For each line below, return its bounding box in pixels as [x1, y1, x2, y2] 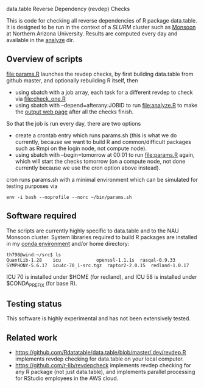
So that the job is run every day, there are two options [6, 120, 141, 127]
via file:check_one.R [15, 95, 66, 102]
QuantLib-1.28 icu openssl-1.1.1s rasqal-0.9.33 [6, 257, 175, 263]
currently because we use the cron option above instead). [15, 164, 161, 171]
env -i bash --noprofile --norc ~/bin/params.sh [6, 194, 132, 200]
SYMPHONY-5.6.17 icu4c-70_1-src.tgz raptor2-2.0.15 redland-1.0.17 [6, 262, 189, 268]
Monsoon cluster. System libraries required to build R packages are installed [6, 233, 197, 240]
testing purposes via [6, 182, 58, 190]
